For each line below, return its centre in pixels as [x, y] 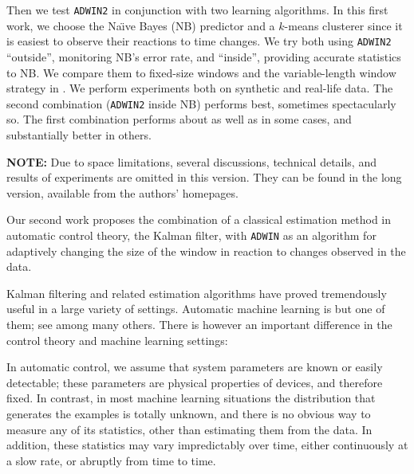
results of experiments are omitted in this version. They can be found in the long [204, 177]
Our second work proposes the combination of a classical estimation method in [199, 219]
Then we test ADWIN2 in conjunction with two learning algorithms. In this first [197, 10]
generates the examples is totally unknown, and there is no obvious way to [189, 413]
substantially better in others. [79, 134]
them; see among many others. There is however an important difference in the [199, 324]
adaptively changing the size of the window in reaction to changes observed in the [206, 251]
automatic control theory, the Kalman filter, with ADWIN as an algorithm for [191, 235]
